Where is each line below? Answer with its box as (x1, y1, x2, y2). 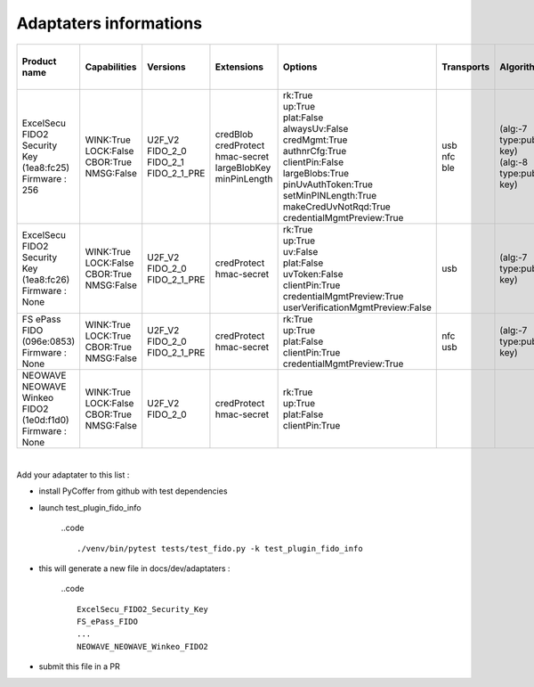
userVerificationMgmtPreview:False (282, 301, 432, 314)
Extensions (214, 61, 264, 73)
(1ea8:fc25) (21, 161, 70, 174)
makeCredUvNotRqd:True (282, 200, 391, 213)
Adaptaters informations (16, 13, 203, 33)
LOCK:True (85, 330, 132, 342)
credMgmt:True (282, 134, 348, 146)
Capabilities (85, 61, 137, 73)
